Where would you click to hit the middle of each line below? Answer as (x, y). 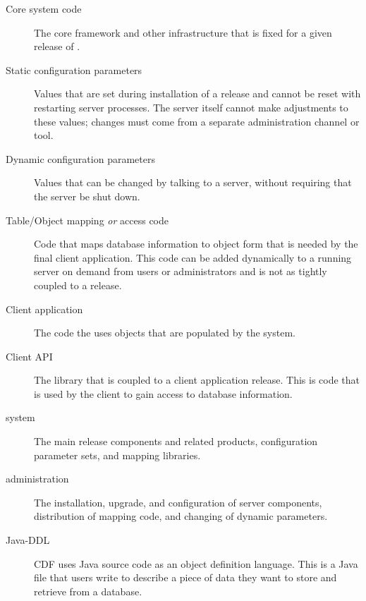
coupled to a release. (78, 285)
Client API (29, 356)
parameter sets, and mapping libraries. (117, 455)
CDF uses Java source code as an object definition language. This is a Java (196, 563)
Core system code (44, 8)
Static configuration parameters (74, 69)
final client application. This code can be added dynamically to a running (193, 257)
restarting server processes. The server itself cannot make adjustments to (191, 107)
